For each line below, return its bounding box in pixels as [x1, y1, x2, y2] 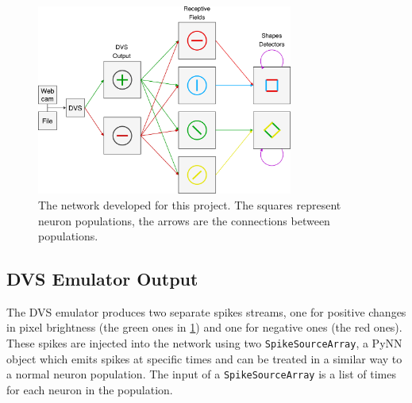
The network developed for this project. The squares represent [38, 196, 341, 213]
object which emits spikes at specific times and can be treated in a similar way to [6, 350, 402, 367]
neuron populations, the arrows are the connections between [38, 212, 330, 228]
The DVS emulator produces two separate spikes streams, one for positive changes [6, 303, 406, 320]
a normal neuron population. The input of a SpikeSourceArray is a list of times [6, 366, 396, 382]
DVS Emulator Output [6, 267, 198, 291]
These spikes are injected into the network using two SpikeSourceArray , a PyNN [6, 335, 402, 351]
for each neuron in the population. [6, 381, 173, 397]
